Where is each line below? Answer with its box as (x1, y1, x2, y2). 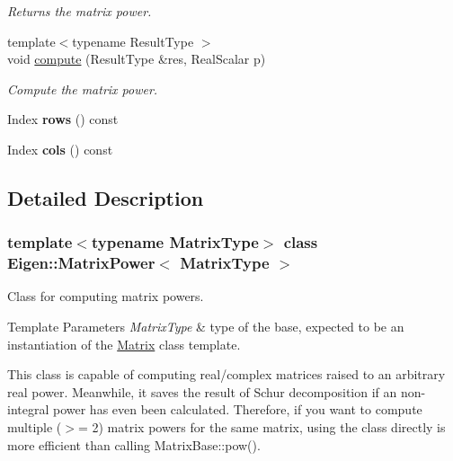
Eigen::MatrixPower (7, 252, 155, 274)
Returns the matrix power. (7, 2, 152, 20)
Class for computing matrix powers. (7, 287, 204, 306)
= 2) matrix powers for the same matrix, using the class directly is (77, 418, 446, 437)
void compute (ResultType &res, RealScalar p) (7, 49, 266, 68)
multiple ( (7, 418, 62, 437)
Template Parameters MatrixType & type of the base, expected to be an (7, 317, 404, 336)
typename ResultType (72, 31, 194, 50)
